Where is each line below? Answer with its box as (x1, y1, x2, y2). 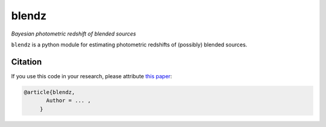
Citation (11, 57, 42, 67)
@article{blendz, (24, 88, 75, 96)
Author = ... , (46, 97, 91, 104)
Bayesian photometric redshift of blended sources (11, 30, 136, 37)
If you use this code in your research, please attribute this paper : (11, 72, 172, 79)
